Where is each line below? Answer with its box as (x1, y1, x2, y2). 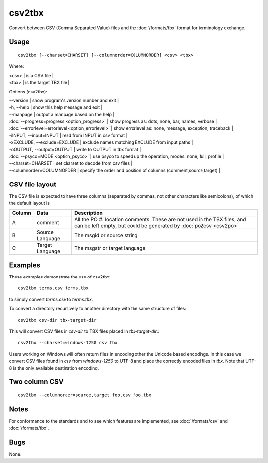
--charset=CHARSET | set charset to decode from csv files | (9, 160, 133, 166)
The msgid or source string (74, 232, 138, 239)
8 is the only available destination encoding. (9, 365, 99, 370)
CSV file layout (9, 180, 57, 188)
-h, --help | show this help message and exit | (9, 104, 103, 110)
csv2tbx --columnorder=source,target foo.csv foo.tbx (18, 392, 151, 398)
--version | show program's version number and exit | (9, 97, 119, 103)
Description (74, 209, 103, 216)
